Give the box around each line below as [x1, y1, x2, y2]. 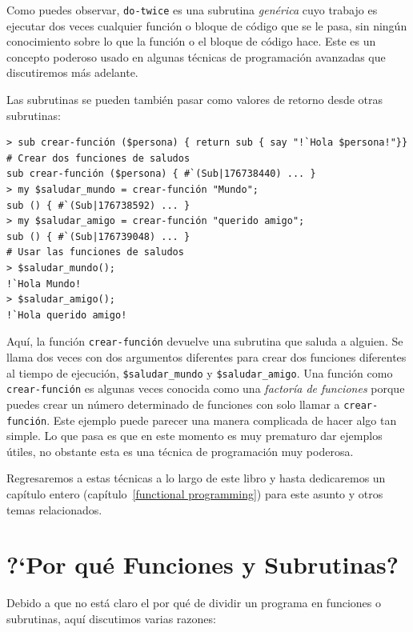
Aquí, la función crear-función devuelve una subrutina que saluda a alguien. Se [6, 333, 403, 350]
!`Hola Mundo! [6, 278, 82, 290]
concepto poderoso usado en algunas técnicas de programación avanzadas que [6, 48, 386, 65]
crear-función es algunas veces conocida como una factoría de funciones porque [6, 380, 405, 397]
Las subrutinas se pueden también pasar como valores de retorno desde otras [6, 91, 383, 108]
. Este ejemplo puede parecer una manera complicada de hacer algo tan [46, 411, 397, 428]
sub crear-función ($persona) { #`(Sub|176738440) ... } [6, 168, 316, 180]
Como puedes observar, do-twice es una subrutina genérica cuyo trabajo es [6, 2, 378, 18]
